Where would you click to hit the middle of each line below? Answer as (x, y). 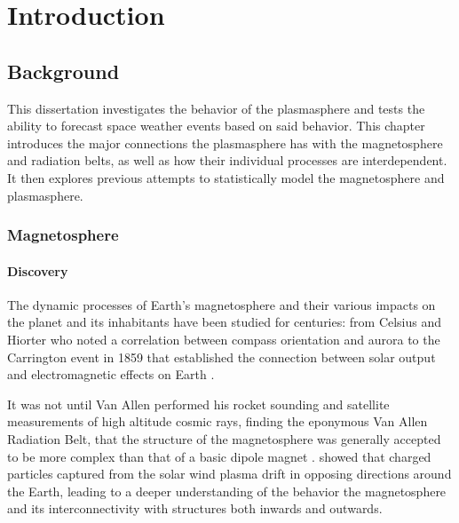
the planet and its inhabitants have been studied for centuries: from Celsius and (225, 322)
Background (63, 71)
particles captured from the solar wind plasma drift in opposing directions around (229, 474)
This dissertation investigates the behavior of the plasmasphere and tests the (216, 108)
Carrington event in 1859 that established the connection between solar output (222, 357)
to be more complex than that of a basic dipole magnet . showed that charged (219, 456)
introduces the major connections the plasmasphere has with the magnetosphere (225, 143)
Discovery (38, 270)
